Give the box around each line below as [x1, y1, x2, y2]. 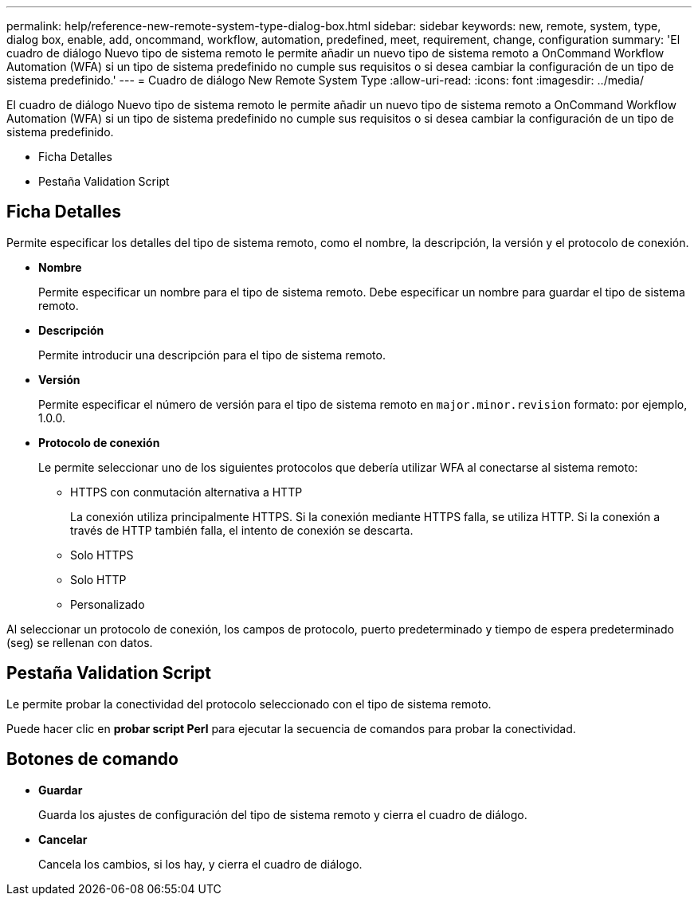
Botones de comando [6, 749, 178, 770]
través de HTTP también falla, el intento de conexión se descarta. [70, 523, 414, 537]
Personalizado [70, 597, 145, 611]
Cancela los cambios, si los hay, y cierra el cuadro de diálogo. [38, 857, 363, 871]
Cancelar [38, 832, 88, 846]
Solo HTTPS [70, 547, 134, 562]
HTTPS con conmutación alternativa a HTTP [70, 484, 303, 499]
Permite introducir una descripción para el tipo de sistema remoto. [38, 347, 386, 362]
